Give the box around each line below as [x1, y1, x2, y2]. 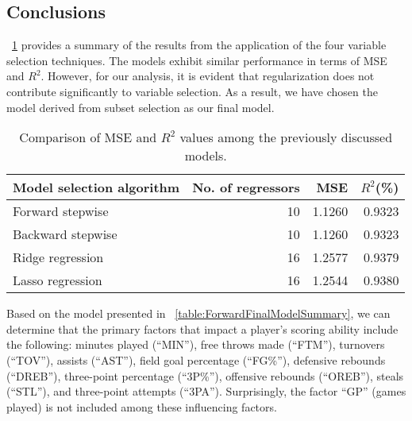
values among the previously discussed [179, 128, 393, 147]
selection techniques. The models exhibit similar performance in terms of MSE [6, 52, 387, 68]
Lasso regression [13, 271, 102, 290]
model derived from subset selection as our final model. [6, 98, 275, 115]
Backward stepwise [13, 225, 117, 244]
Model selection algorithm [13, 178, 180, 197]
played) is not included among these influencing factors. [6, 398, 277, 415]
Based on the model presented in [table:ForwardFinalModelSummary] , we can [6, 305, 391, 322]
